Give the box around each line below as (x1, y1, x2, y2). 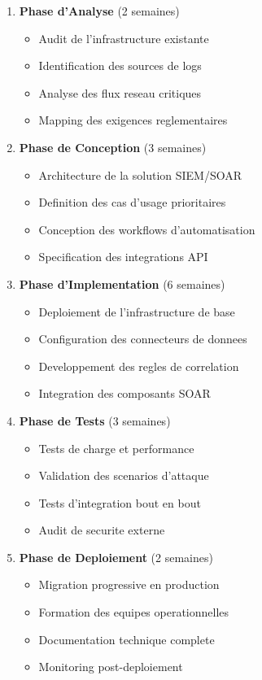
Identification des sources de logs (38, 57, 202, 74)
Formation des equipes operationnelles (38, 604, 229, 621)
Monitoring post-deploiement (38, 658, 183, 675)
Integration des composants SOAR (38, 385, 211, 402)
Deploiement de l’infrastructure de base (38, 303, 235, 320)
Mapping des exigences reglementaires (38, 111, 228, 129)
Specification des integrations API (38, 248, 208, 265)
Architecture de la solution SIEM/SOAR (38, 166, 242, 183)
